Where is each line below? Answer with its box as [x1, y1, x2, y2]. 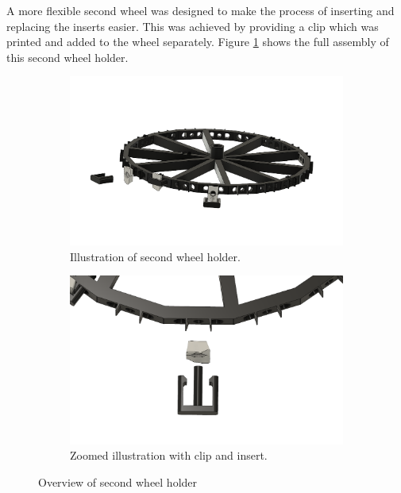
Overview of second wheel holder [38, 474, 198, 491]
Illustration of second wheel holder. [70, 248, 241, 264]
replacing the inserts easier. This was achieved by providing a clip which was [6, 17, 379, 34]
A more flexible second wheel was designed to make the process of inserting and [6, 2, 395, 18]
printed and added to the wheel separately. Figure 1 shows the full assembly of [6, 33, 389, 50]
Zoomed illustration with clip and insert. [70, 447, 268, 464]
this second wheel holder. [6, 48, 129, 65]
